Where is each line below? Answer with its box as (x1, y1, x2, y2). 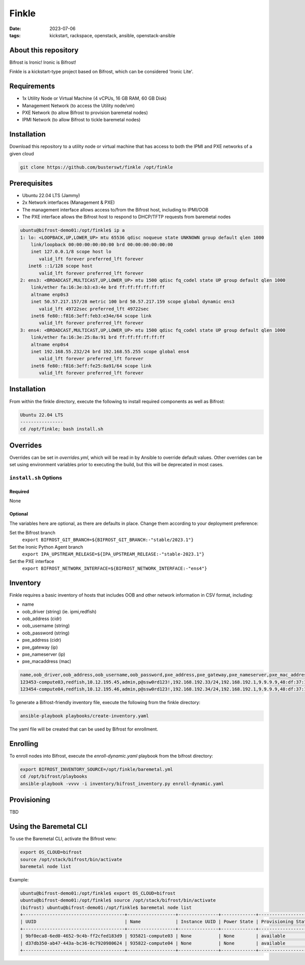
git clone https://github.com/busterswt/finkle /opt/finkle (20, 164, 173, 170)
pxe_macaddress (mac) (22, 658, 71, 664)
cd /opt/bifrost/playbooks (20, 773, 87, 780)
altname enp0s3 (30, 291, 69, 298)
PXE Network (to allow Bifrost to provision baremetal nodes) (22, 110, 148, 116)
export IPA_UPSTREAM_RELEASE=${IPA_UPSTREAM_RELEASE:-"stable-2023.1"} (22, 551, 205, 557)
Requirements (9, 82, 55, 91)
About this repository (9, 46, 79, 55)
